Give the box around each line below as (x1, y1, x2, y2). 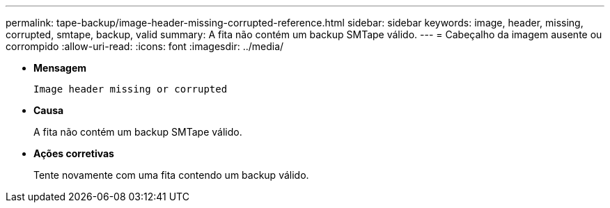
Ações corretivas (33, 147, 114, 159)
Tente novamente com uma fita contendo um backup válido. (33, 169, 309, 181)
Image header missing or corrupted (33, 83, 228, 95)
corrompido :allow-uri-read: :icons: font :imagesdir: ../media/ (6, 40, 284, 52)
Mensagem (33, 62, 87, 74)
